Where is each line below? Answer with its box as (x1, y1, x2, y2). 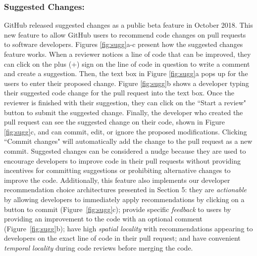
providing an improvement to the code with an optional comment (4, 213, 203, 224)
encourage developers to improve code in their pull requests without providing (4, 155, 241, 166)
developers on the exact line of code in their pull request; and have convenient (4, 233, 241, 243)
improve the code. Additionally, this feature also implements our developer (4, 174, 230, 185)
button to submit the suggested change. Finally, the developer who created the (4, 107, 243, 117)
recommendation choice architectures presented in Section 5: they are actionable (4, 184, 247, 195)
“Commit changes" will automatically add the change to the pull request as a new (4, 136, 253, 146)
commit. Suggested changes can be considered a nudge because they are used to (4, 145, 246, 156)
